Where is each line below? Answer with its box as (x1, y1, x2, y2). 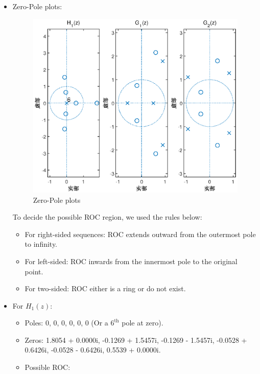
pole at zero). (122, 317, 163, 328)
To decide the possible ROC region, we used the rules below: (12, 212, 202, 222)
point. (25, 266, 43, 276)
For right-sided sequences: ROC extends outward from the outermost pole (25, 228, 256, 239)
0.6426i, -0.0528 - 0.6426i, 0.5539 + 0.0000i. (25, 344, 161, 355)
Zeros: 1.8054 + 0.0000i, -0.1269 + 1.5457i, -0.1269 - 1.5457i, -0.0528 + (25, 334, 247, 345)
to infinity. (25, 239, 58, 249)
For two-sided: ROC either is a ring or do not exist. (25, 283, 186, 294)
